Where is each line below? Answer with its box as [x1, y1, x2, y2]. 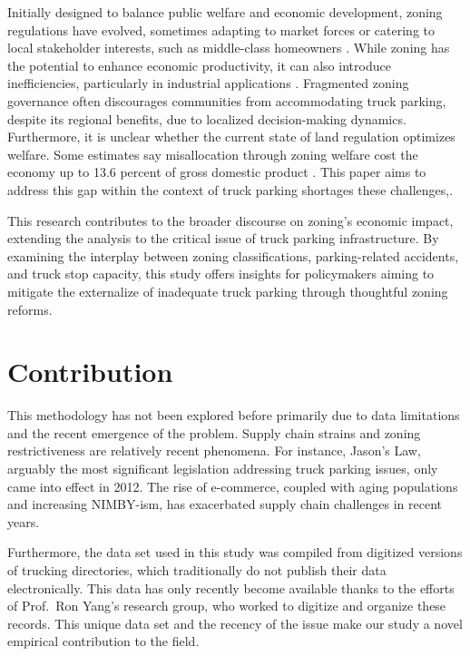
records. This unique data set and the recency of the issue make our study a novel [7, 613, 463, 632]
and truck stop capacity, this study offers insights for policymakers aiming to [7, 264, 435, 283]
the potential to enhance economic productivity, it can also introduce [7, 55, 391, 74]
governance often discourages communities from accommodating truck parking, [7, 91, 446, 110]
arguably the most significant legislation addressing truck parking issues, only [7, 459, 438, 477]
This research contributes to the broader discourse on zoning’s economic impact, [7, 211, 454, 230]
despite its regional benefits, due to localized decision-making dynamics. [7, 109, 406, 128]
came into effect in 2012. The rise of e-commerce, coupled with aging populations [7, 476, 458, 495]
